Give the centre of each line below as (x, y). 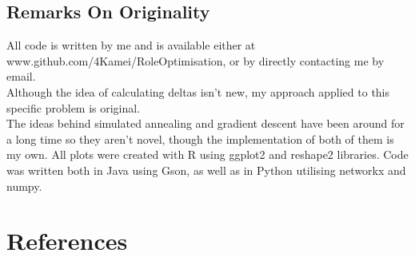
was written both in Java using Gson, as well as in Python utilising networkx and (206, 170)
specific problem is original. (74, 107)
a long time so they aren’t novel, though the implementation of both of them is (200, 138)
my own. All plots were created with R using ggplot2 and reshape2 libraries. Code (207, 154)
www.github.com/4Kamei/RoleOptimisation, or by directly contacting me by (196, 60)
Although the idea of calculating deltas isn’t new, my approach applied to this (198, 91)
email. (21, 76)
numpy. (24, 186)
